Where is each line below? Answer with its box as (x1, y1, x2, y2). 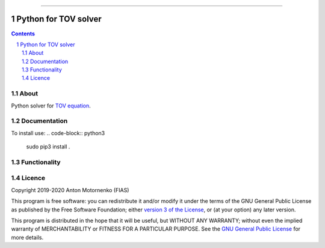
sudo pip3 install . (26, 143, 70, 150)
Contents (11, 30, 36, 37)
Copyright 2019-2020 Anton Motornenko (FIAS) (11, 186, 129, 193)
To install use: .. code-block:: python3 (11, 129, 105, 136)
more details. (11, 234, 44, 241)
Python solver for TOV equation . (11, 102, 91, 109)
